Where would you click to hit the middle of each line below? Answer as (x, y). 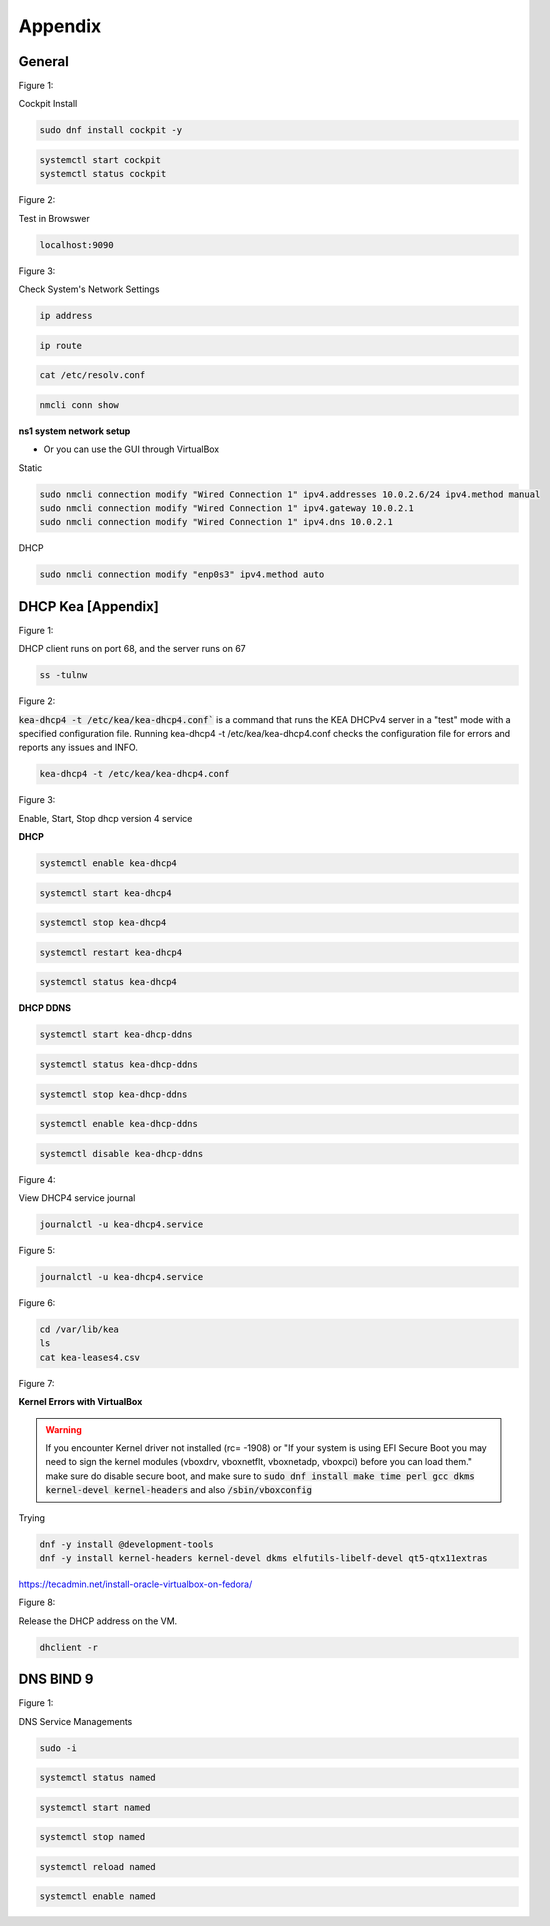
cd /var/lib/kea (79, 1329)
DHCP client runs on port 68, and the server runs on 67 (132, 649)
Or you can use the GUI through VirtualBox (131, 449)
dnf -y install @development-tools (126, 1544)
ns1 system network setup (74, 431)
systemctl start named (95, 1807)
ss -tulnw (63, 675)
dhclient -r (69, 1647)
